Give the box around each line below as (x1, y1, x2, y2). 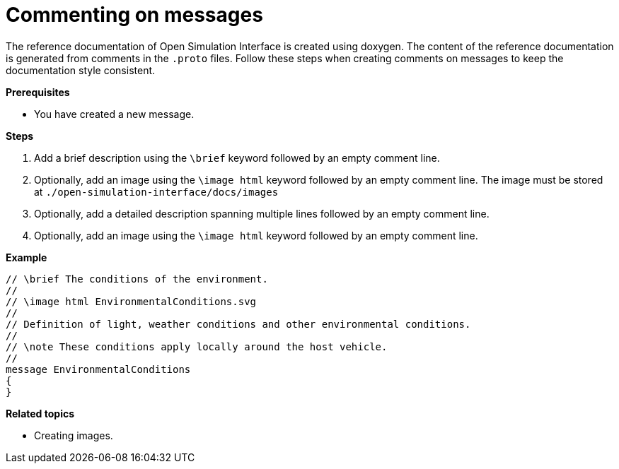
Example (6, 251, 47, 263)
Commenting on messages (6, 3, 263, 27)
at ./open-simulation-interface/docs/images (34, 185, 279, 198)
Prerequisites (6, 85, 70, 98)
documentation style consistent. (6, 64, 156, 76)
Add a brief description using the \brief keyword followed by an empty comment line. (34, 151, 440, 164)
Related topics (6, 407, 75, 420)
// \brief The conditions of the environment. (6, 273, 268, 285)
